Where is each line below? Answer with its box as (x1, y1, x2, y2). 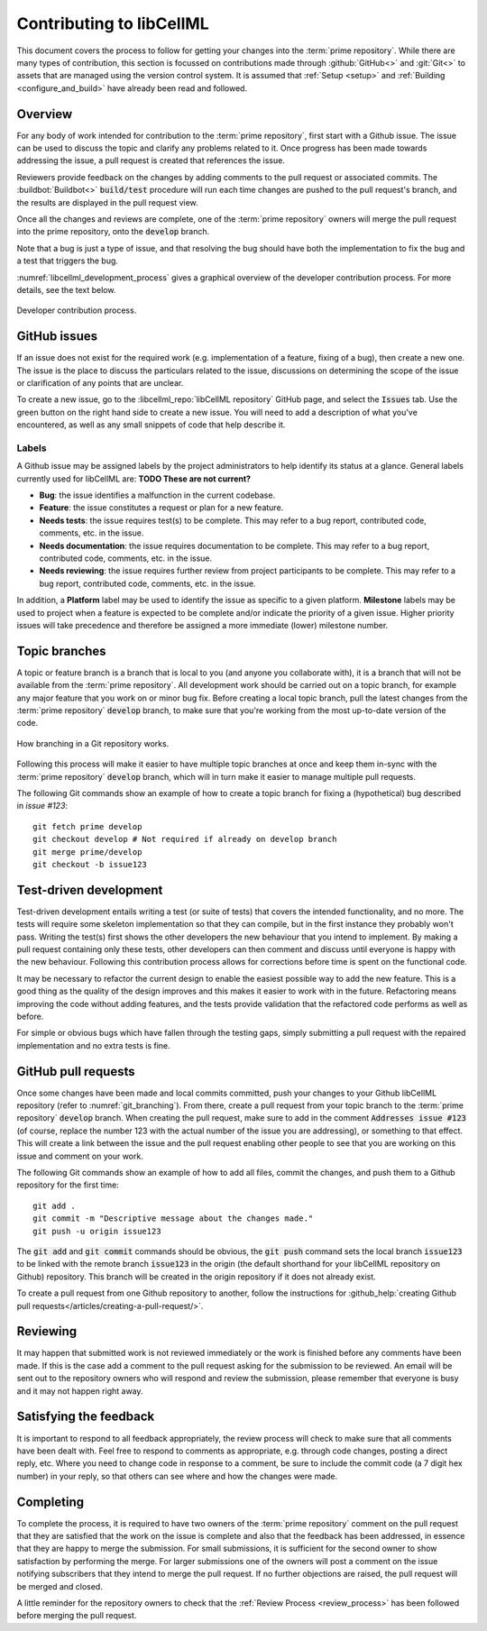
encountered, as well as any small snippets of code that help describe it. (16, 419, 286, 430)
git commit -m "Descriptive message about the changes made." (32, 1214, 314, 1223)
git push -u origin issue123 (32, 1226, 161, 1236)
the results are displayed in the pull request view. (16, 197, 198, 207)
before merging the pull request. (16, 1610, 137, 1621)
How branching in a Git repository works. (16, 738, 170, 748)
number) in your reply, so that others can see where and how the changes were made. (16, 1471, 338, 1481)
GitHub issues (16, 329, 98, 344)
